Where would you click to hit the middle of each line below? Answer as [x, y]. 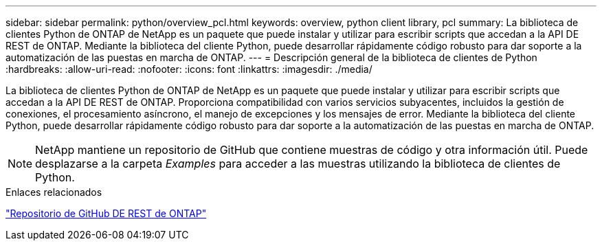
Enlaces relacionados [54, 192]
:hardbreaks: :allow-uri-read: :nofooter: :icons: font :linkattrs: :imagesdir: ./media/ [189, 69]
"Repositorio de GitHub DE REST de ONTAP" [106, 213]
